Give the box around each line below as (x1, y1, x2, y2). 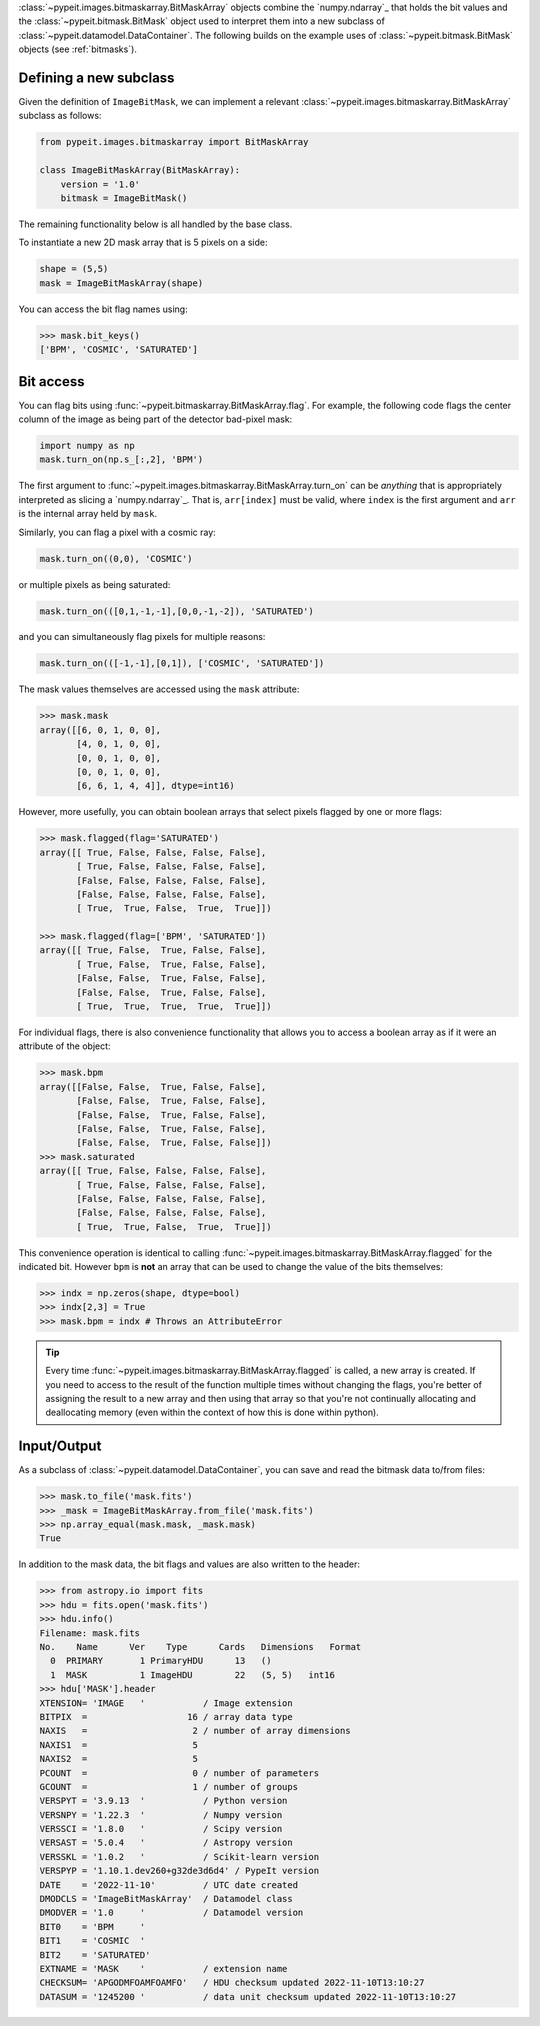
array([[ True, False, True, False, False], (39, 945, 267, 956)
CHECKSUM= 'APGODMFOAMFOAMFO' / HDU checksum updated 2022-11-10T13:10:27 (39, 1977, 425, 1989)
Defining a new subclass (18, 69, 175, 86)
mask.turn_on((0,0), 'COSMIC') (39, 553, 194, 564)
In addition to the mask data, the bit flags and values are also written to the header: (18, 1558, 360, 1570)
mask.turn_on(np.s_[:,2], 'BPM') (39, 454, 204, 465)
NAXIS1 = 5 (39, 1739, 199, 1750)
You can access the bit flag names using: (18, 303, 189, 315)
